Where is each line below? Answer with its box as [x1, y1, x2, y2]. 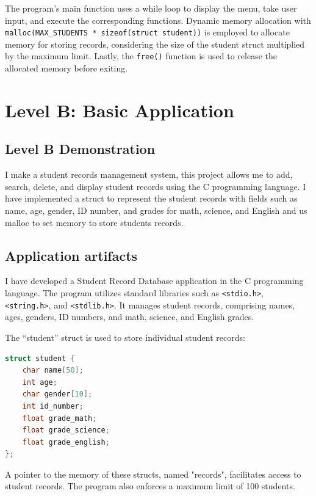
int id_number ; [22, 401, 84, 410]
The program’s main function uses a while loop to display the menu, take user [5, 2, 297, 14]
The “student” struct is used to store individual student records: [5, 330, 245, 343]
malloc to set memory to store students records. [5, 216, 184, 228]
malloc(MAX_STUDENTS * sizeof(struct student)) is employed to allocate [5, 26, 290, 38]
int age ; [22, 377, 57, 387]
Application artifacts [5, 246, 138, 264]
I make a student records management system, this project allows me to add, [5, 168, 293, 181]
